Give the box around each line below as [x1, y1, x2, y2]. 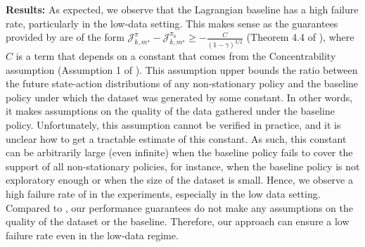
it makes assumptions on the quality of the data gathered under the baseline [6, 103, 335, 118]
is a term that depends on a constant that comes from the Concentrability [15, 49, 336, 63]
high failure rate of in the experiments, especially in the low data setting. [6, 186, 321, 201]
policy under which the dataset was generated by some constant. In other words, [6, 89, 353, 104]
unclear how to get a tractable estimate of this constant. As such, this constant [6, 131, 347, 146]
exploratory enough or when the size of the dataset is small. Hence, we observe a [6, 172, 353, 187]
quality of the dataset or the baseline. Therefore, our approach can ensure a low [6, 214, 350, 229]
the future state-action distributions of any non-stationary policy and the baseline [6, 76, 359, 91]
